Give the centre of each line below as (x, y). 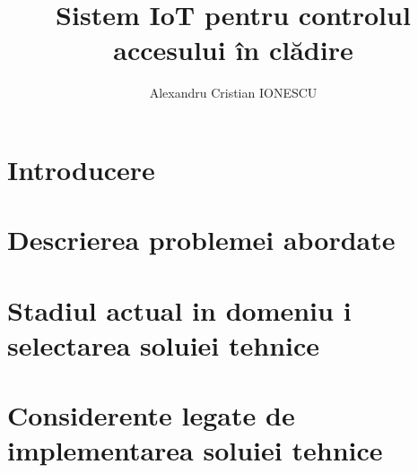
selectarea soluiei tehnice (164, 344)
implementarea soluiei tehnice (195, 450)
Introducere (81, 169)
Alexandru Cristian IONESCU (233, 93)
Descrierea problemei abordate (201, 240)
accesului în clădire (233, 50)
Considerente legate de (151, 415)
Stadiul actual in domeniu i (179, 310)
